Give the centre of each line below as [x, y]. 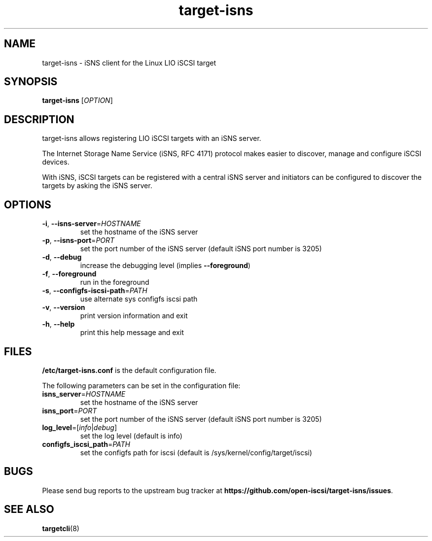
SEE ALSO [29, 509]
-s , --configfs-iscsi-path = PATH [95, 291]
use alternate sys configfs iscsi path [139, 299]
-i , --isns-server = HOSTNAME [91, 224]
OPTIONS [28, 204]
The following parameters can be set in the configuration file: [141, 385]
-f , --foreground [69, 274]
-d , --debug [62, 257]
